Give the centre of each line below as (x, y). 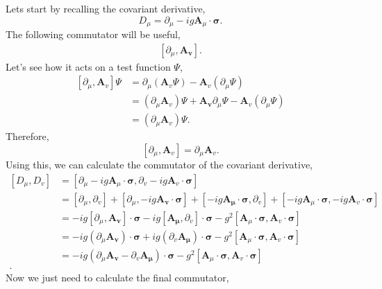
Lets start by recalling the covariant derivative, (106, 8)
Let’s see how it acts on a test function (88, 66)
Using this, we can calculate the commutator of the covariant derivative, (159, 164)
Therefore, (27, 136)
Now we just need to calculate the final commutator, (117, 277)
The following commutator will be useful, (93, 34)
